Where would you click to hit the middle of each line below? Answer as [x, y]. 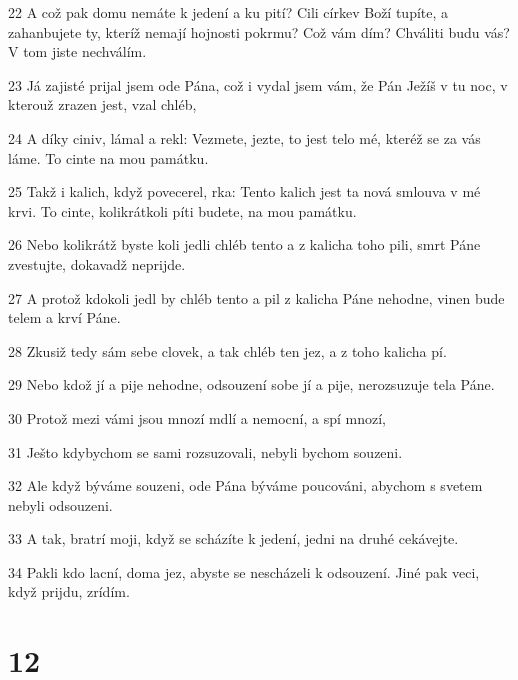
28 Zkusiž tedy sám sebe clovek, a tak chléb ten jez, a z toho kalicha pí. [227, 350]
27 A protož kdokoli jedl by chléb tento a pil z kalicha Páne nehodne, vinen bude [256, 297]
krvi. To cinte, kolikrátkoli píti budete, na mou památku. [182, 210]
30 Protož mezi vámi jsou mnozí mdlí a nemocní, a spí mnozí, [197, 417]
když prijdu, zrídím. [69, 591]
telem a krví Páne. [64, 317]
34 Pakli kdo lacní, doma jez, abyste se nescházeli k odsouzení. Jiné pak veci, [244, 571]
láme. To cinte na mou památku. [108, 157]
